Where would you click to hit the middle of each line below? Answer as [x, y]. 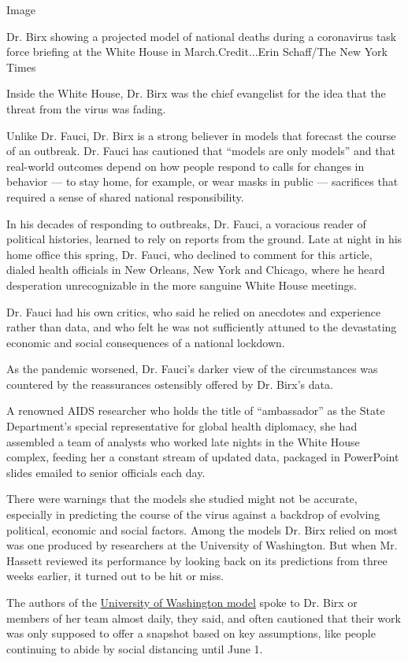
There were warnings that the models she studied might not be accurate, [182, 499]
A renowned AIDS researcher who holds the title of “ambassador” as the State [196, 411]
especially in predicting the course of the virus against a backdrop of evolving [193, 514]
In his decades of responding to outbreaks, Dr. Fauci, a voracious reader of [186, 223]
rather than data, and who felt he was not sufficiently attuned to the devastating [202, 327]
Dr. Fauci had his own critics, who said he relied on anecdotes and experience [194, 311]
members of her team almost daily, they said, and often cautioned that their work [204, 618]
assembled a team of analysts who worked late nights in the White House [183, 441]
